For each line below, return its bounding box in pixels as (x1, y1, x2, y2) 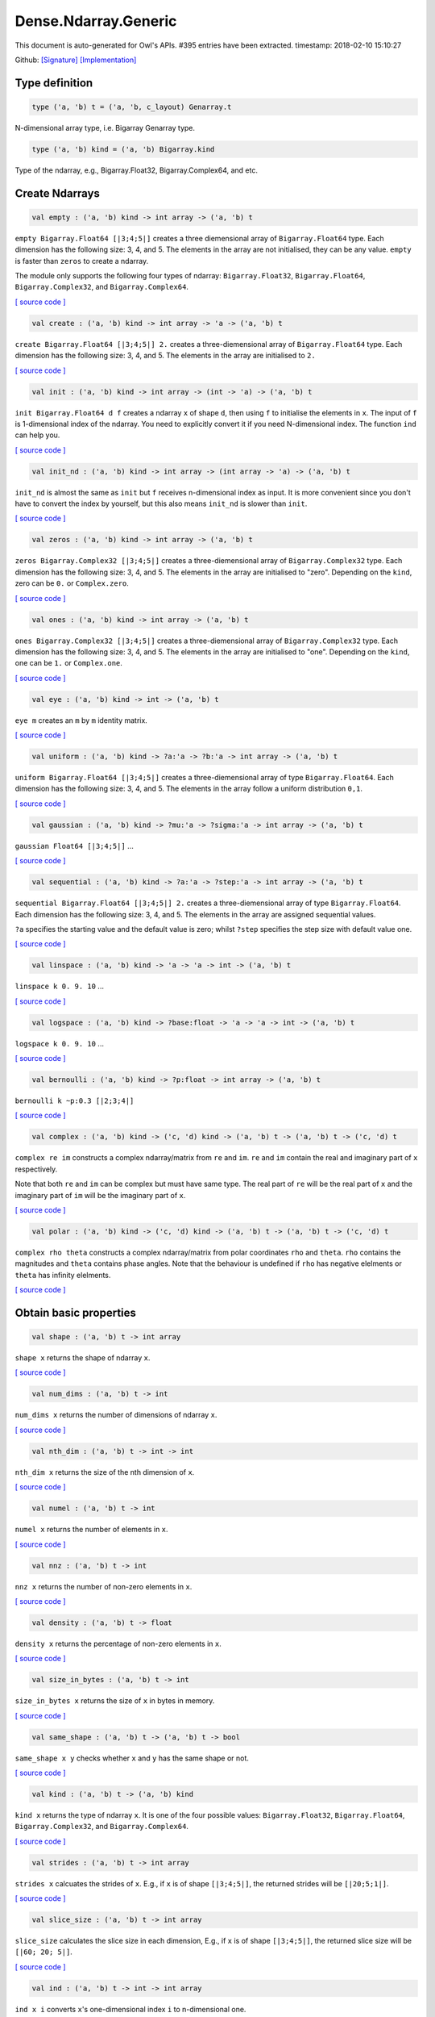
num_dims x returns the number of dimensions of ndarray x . (14, 1410, 217, 1420)
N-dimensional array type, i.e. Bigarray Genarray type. (14, 123, 196, 132)
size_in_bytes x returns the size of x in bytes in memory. (14, 1696, 215, 1706)
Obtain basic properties (14, 1305, 137, 1319)
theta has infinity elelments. (14, 1270, 111, 1280)
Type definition (14, 76, 93, 90)
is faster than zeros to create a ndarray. (14, 256, 149, 265)
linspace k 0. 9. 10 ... (14, 981, 105, 992)
